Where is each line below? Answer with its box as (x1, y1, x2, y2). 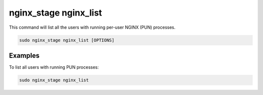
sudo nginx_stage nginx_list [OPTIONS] (19, 37, 114, 43)
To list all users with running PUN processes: (9, 64, 99, 70)
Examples (9, 51, 40, 59)
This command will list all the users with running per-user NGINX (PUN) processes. (9, 24, 176, 30)
